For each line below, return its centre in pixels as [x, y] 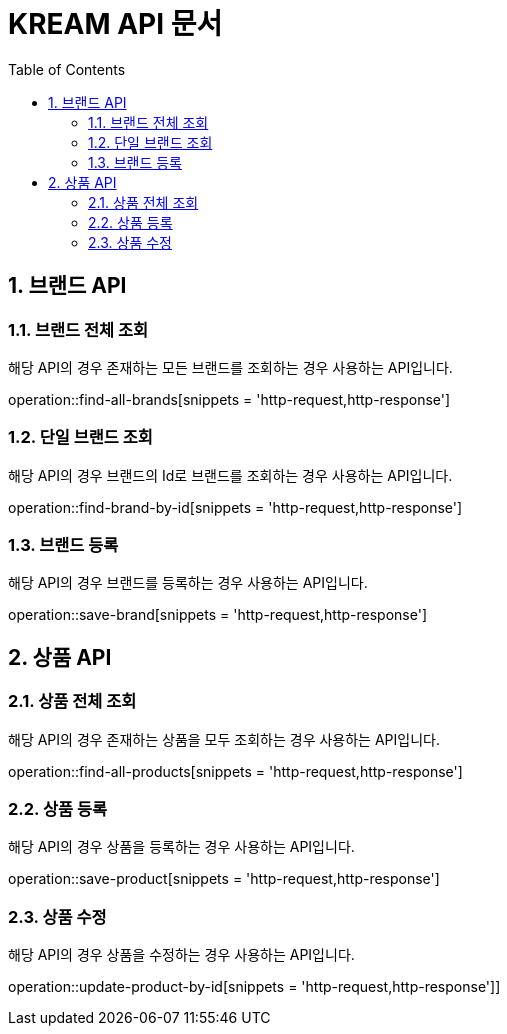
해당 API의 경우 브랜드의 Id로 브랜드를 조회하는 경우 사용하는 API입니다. [230, 475]
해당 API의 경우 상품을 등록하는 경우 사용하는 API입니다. [181, 847]
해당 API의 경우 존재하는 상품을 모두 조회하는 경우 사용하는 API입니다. [224, 739]
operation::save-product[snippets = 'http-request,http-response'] [224, 879]
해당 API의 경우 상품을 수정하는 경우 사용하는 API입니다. [181, 955]
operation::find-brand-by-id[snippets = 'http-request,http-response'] [235, 507]
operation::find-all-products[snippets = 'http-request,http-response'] [235, 771]
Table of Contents [67, 69]
